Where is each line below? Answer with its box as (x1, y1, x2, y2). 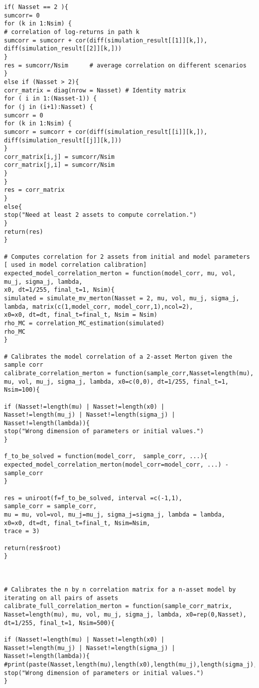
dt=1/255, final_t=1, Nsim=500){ (4, 619, 115, 627)
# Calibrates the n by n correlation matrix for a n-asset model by (4, 586, 236, 593)
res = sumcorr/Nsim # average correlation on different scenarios (4, 61, 247, 69)
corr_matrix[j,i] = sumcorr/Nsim (4, 161, 115, 169)
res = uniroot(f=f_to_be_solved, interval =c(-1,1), (4, 494, 182, 502)
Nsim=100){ (4, 386, 40, 394)
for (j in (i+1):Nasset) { (4, 103, 93, 110)
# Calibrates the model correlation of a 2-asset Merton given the (4, 353, 233, 360)
